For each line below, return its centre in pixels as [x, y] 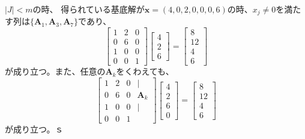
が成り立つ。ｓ [34, 129]
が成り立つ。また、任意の [55, 71]
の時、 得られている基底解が [89, 9]
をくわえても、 [145, 71]
